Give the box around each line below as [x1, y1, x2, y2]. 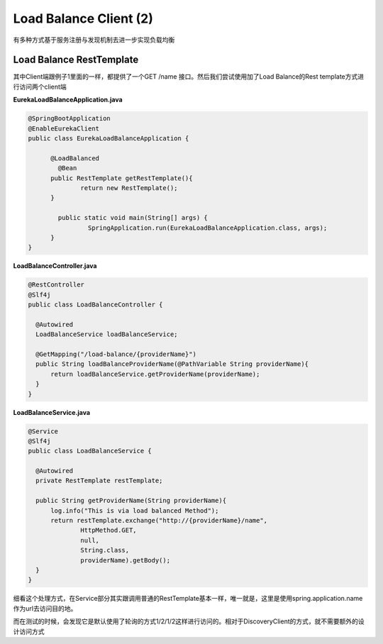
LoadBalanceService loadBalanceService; [35, 331, 178, 338]
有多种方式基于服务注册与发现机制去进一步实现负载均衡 [13, 35, 175, 44]
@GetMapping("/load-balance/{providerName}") [35, 350, 196, 358]
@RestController [28, 281, 85, 289]
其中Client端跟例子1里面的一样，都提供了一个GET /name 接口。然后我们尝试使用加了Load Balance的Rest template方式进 [13, 72, 365, 81]
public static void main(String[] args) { [57, 213, 209, 222]
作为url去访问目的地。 [13, 604, 77, 613]
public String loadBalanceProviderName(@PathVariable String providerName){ [35, 360, 309, 368]
